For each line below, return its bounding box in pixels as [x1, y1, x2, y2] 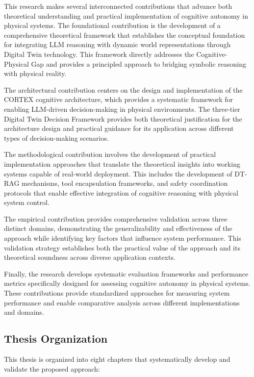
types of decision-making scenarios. [4, 132, 109, 143]
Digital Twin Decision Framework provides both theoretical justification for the [4, 113, 242, 124]
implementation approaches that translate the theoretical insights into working [4, 158, 240, 169]
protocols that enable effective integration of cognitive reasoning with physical [4, 187, 238, 198]
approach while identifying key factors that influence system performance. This [4, 233, 241, 243]
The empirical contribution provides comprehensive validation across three [4, 213, 228, 224]
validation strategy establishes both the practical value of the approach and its [4, 242, 240, 252]
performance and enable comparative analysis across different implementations [4, 297, 240, 307]
